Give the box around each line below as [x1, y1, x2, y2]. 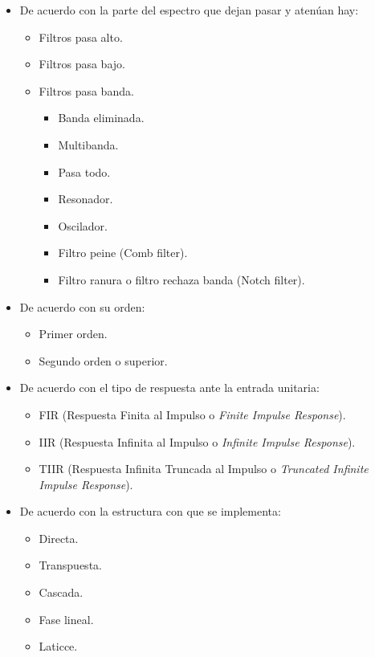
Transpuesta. [39, 557, 102, 573]
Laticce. [39, 638, 78, 655]
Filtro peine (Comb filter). [58, 244, 188, 261]
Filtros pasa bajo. [39, 55, 125, 72]
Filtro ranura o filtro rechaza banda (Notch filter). [58, 271, 305, 288]
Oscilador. [58, 217, 108, 234]
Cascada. [39, 584, 84, 601]
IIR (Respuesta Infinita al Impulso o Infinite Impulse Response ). [39, 433, 356, 450]
